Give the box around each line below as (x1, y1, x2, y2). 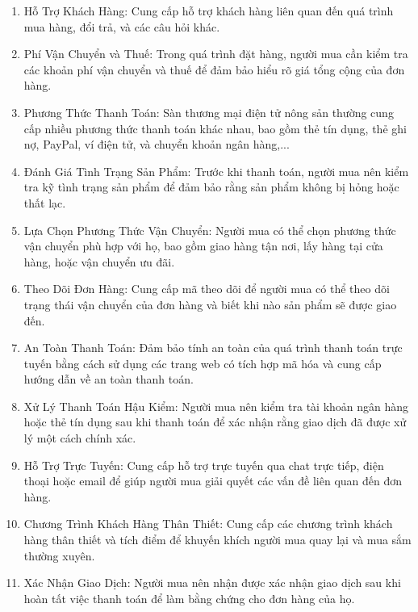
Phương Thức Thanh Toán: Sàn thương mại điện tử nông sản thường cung (23, 103, 394, 120)
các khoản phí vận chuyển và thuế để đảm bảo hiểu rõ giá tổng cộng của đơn (23, 61, 405, 78)
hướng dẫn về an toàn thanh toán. (23, 371, 194, 388)
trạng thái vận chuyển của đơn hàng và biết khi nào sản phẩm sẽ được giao (23, 296, 397, 312)
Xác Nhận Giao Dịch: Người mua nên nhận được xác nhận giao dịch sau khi (23, 574, 401, 591)
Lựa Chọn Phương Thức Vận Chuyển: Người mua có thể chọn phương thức (23, 221, 396, 238)
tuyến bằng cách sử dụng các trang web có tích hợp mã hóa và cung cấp (23, 354, 382, 371)
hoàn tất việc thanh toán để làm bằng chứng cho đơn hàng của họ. (23, 589, 355, 606)
